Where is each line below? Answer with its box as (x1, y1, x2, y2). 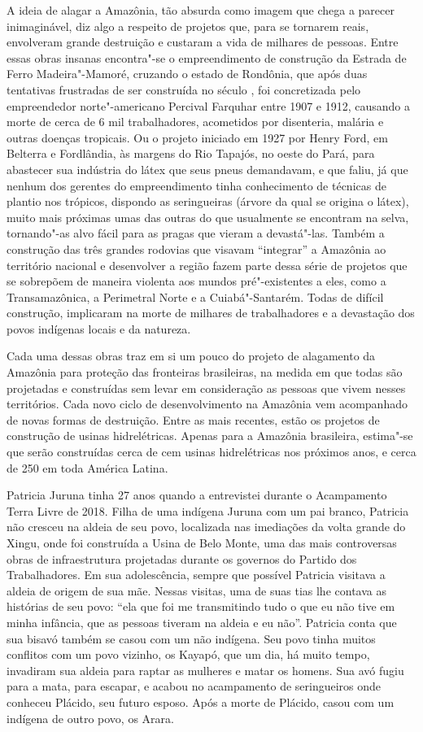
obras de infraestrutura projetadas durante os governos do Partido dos (7, 550, 357, 567)
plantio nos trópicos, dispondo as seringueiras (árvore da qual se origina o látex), (7, 193, 409, 210)
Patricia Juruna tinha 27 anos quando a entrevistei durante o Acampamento (7, 486, 387, 503)
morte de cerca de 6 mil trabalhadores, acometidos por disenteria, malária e (7, 113, 384, 130)
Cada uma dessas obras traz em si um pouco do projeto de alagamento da (7, 347, 376, 364)
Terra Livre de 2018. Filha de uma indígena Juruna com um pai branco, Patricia (7, 502, 409, 519)
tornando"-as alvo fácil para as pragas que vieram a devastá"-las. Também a (7, 224, 385, 242)
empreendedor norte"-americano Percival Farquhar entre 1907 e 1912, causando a (7, 97, 411, 114)
